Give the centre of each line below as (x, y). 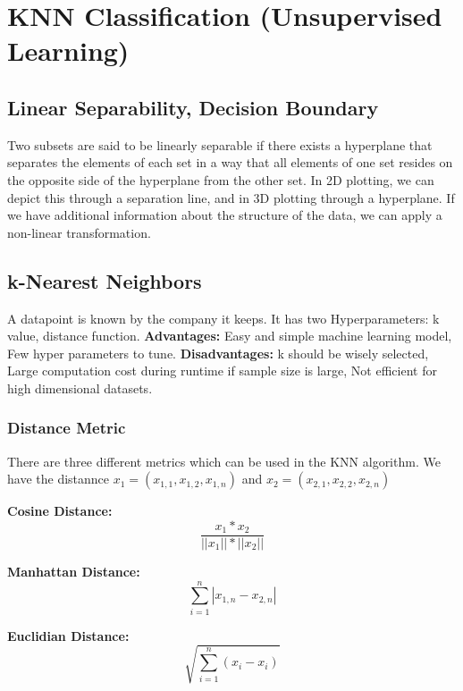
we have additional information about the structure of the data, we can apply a (225, 215)
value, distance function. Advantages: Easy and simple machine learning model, (230, 336)
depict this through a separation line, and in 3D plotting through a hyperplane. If (231, 197)
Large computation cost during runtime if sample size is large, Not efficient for (222, 371)
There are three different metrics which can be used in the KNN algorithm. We (224, 461)
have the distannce (59, 479)
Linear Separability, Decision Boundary (193, 107)
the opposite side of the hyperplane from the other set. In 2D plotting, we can (221, 179)
